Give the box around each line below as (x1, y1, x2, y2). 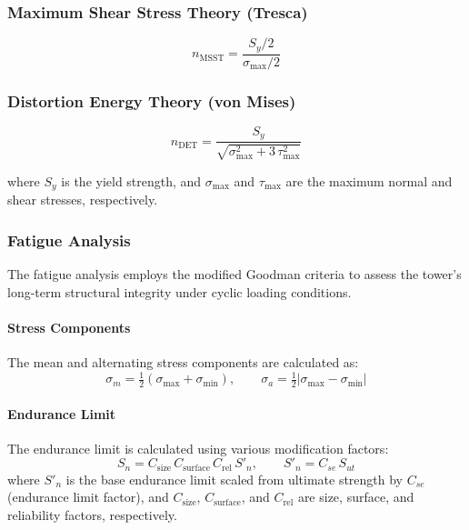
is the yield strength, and (61, 171, 202, 190)
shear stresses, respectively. (7, 190, 158, 209)
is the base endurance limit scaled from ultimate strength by (65, 469, 404, 488)
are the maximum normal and (285, 171, 453, 190)
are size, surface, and (297, 487, 414, 506)
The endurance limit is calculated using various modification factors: (7, 438, 389, 457)
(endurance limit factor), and (7, 487, 169, 506)
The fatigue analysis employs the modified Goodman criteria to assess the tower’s (7, 265, 462, 284)
